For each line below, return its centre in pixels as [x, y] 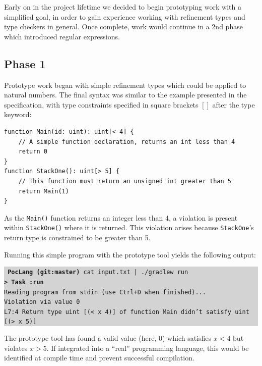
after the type [234, 104]
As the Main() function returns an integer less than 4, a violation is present [121, 217]
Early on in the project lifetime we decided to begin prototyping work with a [123, 7]
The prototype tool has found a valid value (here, [80, 338]
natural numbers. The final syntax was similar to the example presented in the [125, 95]
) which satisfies [187, 338]
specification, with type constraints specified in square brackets [101, 104]
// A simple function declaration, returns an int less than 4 [127, 142]
